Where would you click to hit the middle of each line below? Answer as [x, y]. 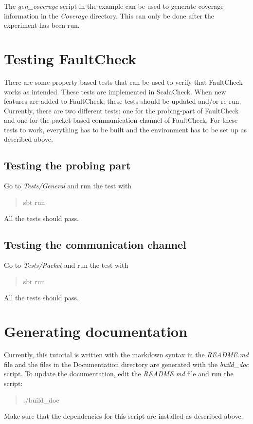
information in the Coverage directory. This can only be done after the [109, 15]
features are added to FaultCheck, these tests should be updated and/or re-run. [123, 101]
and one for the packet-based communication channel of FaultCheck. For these [121, 120]
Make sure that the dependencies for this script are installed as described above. [124, 416]
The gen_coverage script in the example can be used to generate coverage [114, 6]
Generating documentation [96, 331]
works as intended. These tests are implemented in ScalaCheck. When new [115, 91]
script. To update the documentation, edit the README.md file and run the [119, 374]
